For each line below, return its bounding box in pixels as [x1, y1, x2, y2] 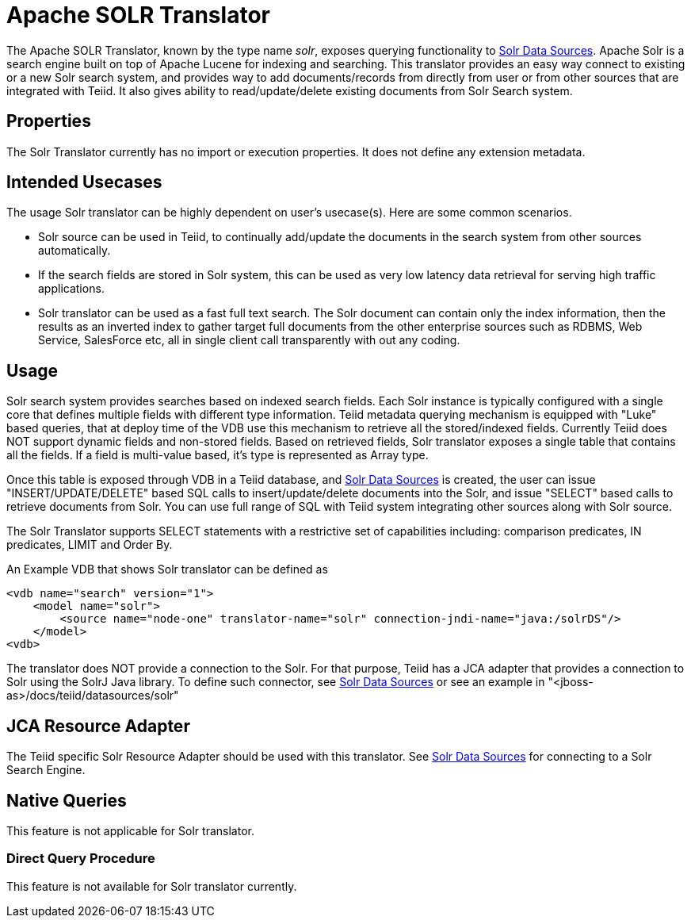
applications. [38, 282, 105, 296]
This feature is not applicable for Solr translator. [6, 823, 254, 838]
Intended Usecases [6, 172, 162, 193]
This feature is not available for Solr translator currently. [6, 879, 297, 893]
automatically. [38, 243, 111, 258]
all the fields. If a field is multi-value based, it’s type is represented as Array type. [6, 448, 429, 462]
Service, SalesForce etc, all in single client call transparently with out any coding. [38, 333, 460, 347]
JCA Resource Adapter [6, 715, 190, 736]
